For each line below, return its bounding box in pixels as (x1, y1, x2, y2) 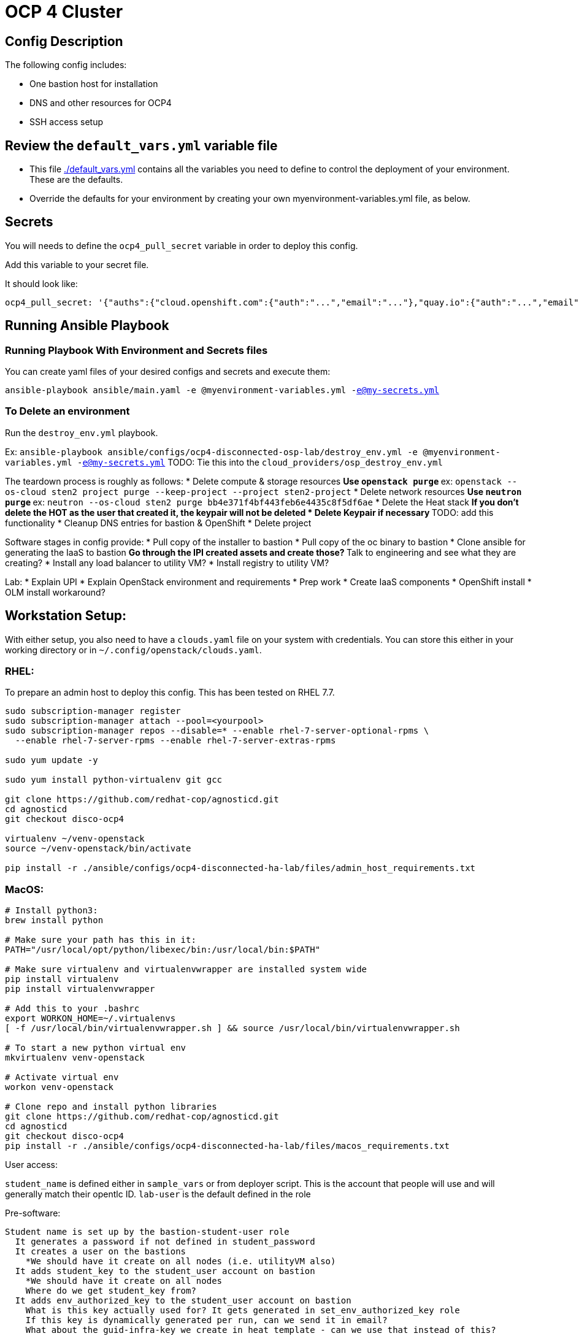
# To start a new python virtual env (5, 1043, 186, 1053)
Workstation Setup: (5, 608, 127, 624)
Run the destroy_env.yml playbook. (5, 427, 158, 438)
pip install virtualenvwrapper (5, 984, 155, 994)
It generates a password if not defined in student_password (15, 1237, 315, 1247)
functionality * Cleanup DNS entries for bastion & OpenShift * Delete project (5, 517, 312, 528)
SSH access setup (29, 117, 104, 128)
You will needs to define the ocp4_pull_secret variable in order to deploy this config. (5, 240, 358, 251)
